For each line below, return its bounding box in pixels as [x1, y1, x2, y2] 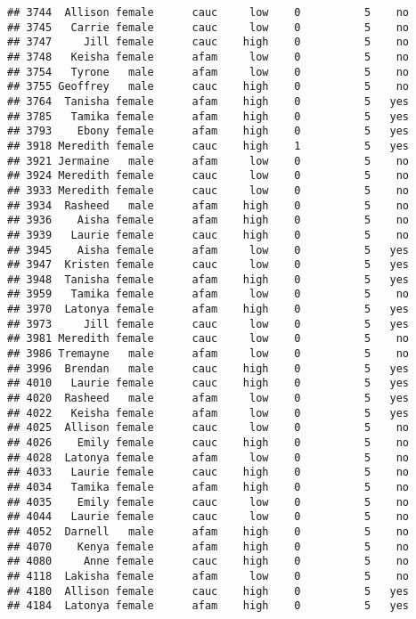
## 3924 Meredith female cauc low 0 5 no [7, 169, 410, 183]
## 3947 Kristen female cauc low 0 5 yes [7, 258, 410, 272]
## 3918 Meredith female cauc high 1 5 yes [7, 139, 410, 152]
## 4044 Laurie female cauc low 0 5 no [7, 510, 410, 524]
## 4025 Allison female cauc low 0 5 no [7, 421, 410, 435]
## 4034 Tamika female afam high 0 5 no [7, 481, 410, 493]
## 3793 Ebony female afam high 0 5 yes [7, 125, 410, 138]
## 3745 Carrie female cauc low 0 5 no [7, 20, 410, 34]
